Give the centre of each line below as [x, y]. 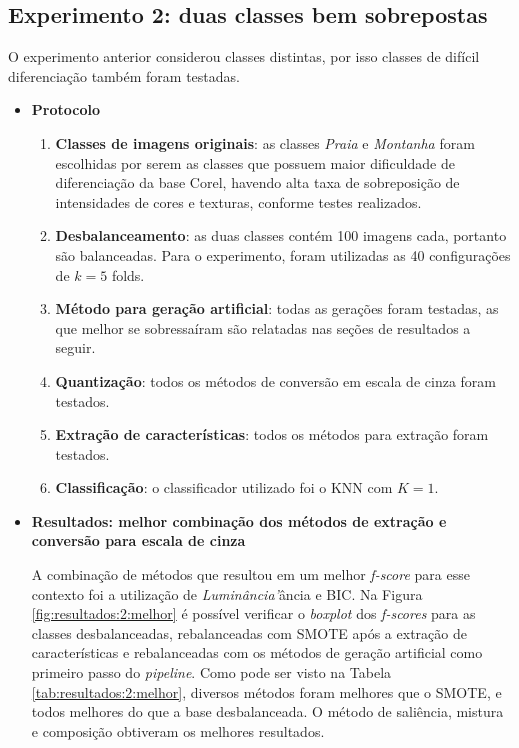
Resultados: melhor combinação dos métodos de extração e [239, 520]
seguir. [75, 347]
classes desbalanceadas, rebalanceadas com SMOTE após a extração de [249, 632]
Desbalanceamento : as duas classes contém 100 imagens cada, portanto [281, 235]
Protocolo [65, 109]
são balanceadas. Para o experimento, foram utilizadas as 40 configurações [283, 254]
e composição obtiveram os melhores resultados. [178, 730]
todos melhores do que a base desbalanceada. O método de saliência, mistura [267, 711]
